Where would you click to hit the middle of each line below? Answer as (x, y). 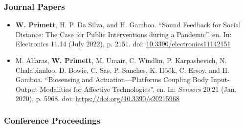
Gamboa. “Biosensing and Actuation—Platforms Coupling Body (112, 79)
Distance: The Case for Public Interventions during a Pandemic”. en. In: (123, 34)
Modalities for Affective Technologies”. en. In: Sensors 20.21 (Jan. (138, 89)
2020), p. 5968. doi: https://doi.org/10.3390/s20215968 (97, 98)
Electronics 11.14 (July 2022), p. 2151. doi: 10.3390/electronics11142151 (123, 44)
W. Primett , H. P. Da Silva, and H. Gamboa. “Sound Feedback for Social (128, 25)
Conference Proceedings (52, 120)
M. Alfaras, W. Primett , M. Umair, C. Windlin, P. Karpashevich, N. (121, 60)
